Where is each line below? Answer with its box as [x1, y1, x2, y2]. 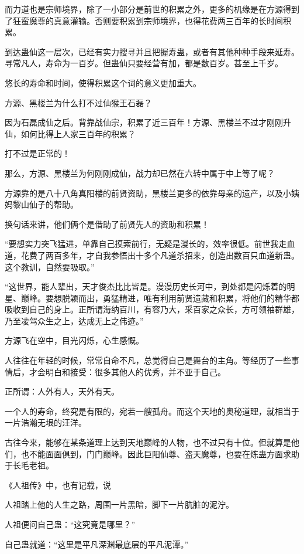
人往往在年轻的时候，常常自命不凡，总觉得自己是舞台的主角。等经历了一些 [5, 354, 291, 366]
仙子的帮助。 [29, 198, 78, 210]
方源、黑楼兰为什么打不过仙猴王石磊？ [5, 96, 152, 108]
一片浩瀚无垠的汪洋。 [5, 416, 87, 429]
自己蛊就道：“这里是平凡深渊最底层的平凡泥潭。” [5, 538, 189, 550]
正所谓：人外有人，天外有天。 [5, 385, 119, 397]
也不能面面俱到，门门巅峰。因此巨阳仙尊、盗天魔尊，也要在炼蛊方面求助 [20, 447, 299, 460]
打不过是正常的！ [5, 147, 70, 159]
